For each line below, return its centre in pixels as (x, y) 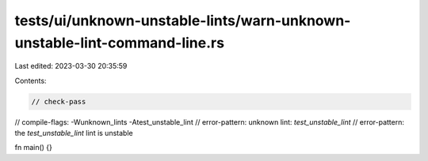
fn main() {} (34, 148)
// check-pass (59, 101)
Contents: (31, 80)
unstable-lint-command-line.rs (120, 43)
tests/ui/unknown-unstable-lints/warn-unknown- (183, 21)
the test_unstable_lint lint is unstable (74, 133)
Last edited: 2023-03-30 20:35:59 (71, 66)
